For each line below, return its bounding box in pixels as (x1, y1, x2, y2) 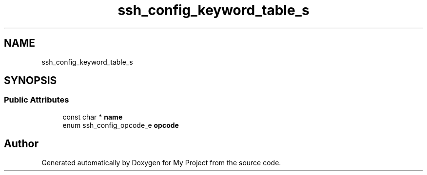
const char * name (62, 112, 123, 121)
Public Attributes (4, 95, 69, 105)
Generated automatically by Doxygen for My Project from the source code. (41, 158, 281, 167)
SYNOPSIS (4, 74, 57, 87)
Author (4, 138, 39, 150)
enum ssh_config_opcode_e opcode (62, 121, 179, 129)
